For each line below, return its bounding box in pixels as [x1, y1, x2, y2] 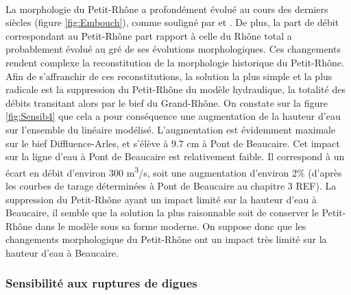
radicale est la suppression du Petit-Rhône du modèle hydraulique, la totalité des [5, 82, 346, 97]
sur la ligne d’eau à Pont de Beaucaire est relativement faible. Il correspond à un [5, 149, 345, 164]
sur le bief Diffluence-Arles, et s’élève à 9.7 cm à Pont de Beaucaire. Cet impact [5, 136, 340, 150]
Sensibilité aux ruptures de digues [5, 274, 197, 292]
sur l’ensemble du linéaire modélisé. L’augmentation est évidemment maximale [5, 122, 336, 136]
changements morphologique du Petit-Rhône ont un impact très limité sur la [5, 232, 327, 246]
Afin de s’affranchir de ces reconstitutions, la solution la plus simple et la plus [5, 68, 332, 83]
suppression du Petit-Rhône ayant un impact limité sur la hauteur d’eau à [5, 192, 317, 206]
